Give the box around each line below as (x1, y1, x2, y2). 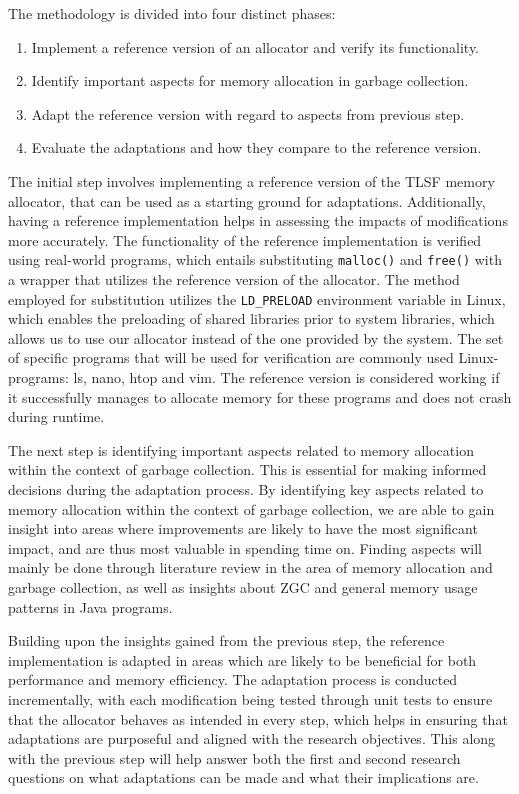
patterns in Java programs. (8, 596, 173, 617)
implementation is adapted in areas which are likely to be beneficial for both (8, 649, 477, 670)
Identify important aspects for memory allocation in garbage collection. (31, 70, 469, 91)
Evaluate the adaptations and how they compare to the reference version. (31, 137, 482, 158)
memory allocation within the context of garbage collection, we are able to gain (8, 498, 495, 519)
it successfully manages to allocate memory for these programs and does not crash (8, 386, 512, 407)
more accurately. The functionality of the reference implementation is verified (8, 229, 482, 250)
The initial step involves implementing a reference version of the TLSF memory (8, 170, 495, 191)
